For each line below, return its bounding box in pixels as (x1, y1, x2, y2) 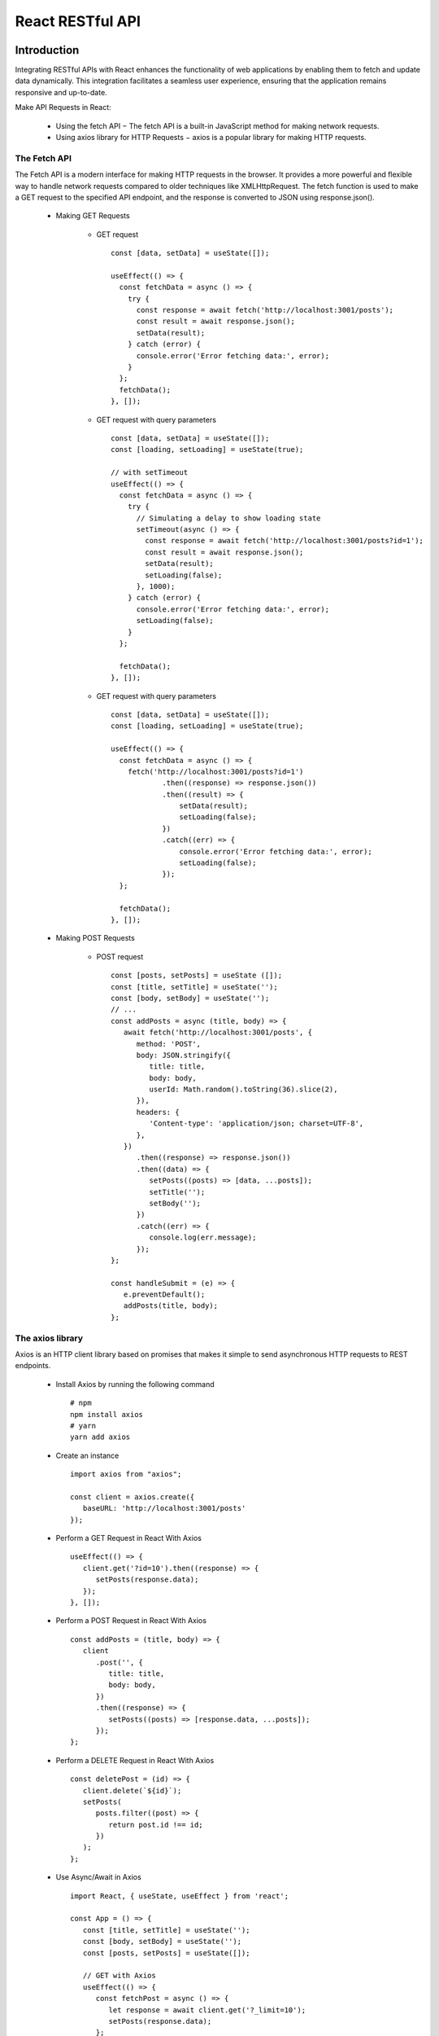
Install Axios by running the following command (55, 1379, 215, 1389)
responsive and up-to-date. (15, 87, 107, 97)
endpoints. (15, 1361, 51, 1371)
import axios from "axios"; (70, 1470, 182, 1479)
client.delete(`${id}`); (82, 1786, 182, 1795)
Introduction (15, 43, 80, 57)
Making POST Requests (55, 933, 136, 943)
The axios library (15, 1332, 84, 1344)
